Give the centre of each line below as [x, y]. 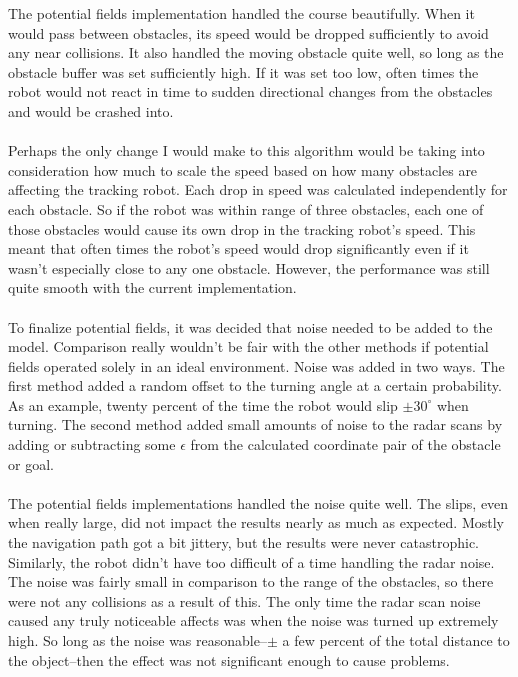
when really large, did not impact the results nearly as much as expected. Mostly [256, 522]
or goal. [31, 463]
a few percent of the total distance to [396, 640]
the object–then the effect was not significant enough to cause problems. [229, 659]
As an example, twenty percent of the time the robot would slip [203, 404]
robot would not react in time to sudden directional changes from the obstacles [250, 91]
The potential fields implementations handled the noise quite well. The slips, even [258, 502]
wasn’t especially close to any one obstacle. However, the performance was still [249, 267]
